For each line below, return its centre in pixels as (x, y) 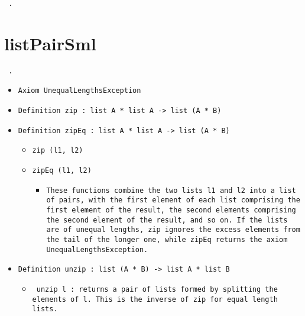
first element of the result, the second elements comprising (171, 210)
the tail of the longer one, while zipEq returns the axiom (167, 240)
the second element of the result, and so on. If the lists (167, 220)
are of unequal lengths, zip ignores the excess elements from (173, 230)
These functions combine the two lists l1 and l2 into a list (171, 190)
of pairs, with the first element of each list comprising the (173, 200)
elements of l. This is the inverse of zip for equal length (155, 299)
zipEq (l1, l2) (62, 171)
